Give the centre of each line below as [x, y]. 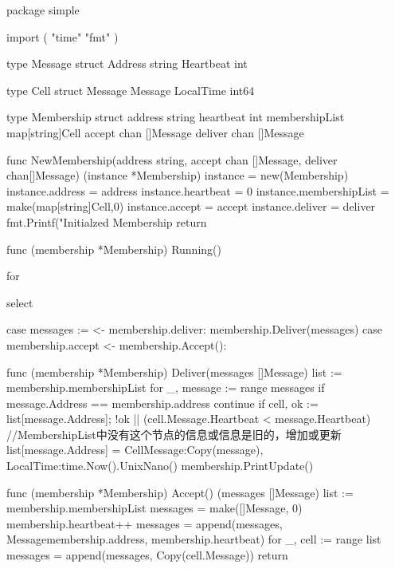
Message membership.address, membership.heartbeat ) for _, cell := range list [194, 539]
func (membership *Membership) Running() [114, 249]
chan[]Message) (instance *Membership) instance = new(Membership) [178, 175]
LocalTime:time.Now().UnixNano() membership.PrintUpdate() [160, 466]
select [20, 302]
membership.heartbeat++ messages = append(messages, [145, 523]
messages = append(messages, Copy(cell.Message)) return [147, 555]
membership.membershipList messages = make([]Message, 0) [154, 508]
